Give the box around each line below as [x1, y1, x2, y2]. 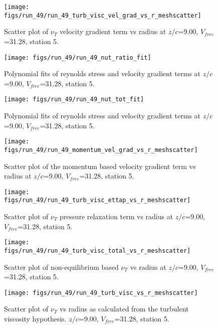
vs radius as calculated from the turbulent [60, 303, 189, 314]
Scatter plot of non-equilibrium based [4, 261, 119, 272]
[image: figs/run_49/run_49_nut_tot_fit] [4, 96, 144, 103]
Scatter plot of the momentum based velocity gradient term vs [4, 160, 196, 171]
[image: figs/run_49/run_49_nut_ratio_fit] [4, 54, 151, 61]
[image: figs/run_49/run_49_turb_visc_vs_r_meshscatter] [4, 289, 198, 296]
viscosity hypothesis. [4, 313, 67, 323]
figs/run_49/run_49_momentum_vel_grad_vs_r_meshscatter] [4, 146, 198, 153]
